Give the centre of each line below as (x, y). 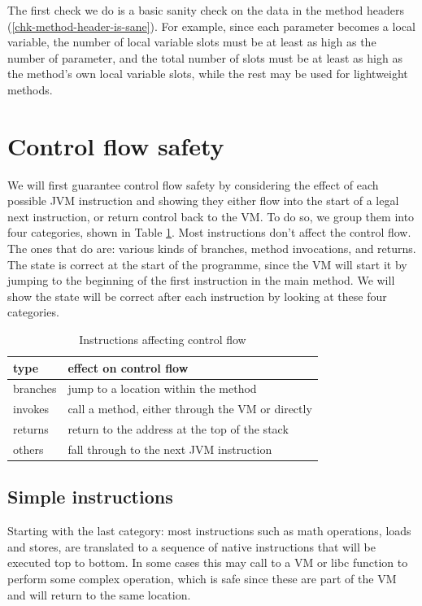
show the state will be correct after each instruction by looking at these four (197, 296)
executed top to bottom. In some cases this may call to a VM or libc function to (208, 562)
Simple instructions (90, 497)
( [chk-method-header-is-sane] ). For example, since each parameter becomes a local (211, 26)
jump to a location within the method (162, 388)
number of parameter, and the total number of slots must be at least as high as (205, 57)
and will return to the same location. (99, 594)
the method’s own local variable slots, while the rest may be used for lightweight (208, 74)
